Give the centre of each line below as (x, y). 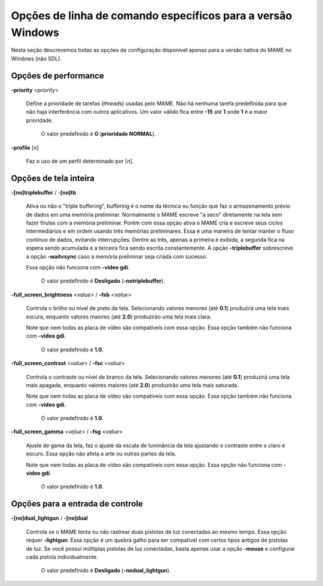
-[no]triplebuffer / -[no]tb (44, 192)
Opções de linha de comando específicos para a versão (152, 16)
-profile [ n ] (25, 147)
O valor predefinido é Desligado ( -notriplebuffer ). (103, 281)
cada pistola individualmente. (62, 557)
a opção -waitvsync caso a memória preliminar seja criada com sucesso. (117, 256)
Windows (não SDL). (36, 58)
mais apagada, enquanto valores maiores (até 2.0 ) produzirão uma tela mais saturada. (132, 385)
